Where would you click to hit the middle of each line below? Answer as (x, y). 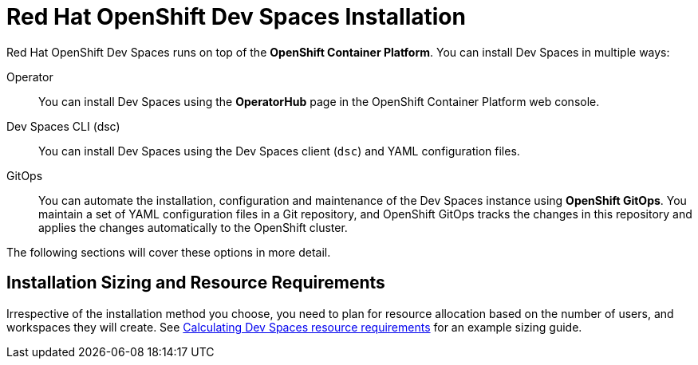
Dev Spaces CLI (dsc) (63, 126)
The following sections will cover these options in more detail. (169, 252)
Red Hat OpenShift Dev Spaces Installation (236, 17)
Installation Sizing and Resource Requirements (196, 283)
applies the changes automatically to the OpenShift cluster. (193, 227)
